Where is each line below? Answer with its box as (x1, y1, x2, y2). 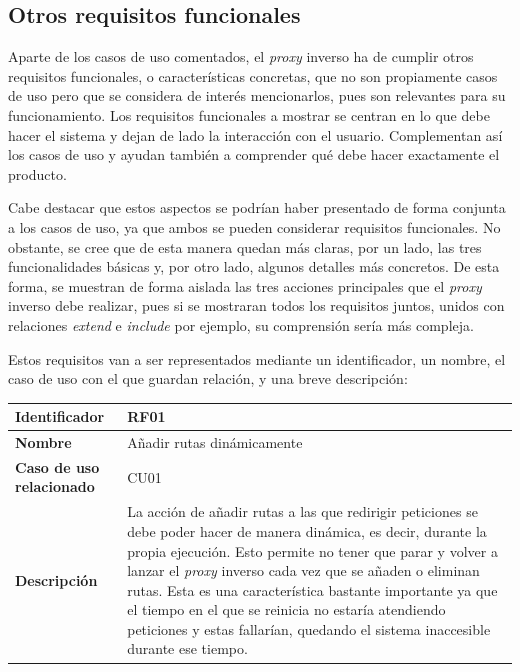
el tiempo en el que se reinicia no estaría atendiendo (127, 599, 446, 620)
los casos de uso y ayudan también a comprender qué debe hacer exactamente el (8, 144, 500, 165)
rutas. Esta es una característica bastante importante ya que (127, 579, 498, 600)
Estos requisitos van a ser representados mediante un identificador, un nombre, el (8, 348, 506, 369)
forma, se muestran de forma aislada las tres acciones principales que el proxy (8, 275, 482, 296)
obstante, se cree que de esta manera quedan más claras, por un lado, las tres (8, 236, 482, 257)
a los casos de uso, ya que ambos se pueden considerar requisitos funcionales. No (8, 216, 501, 237)
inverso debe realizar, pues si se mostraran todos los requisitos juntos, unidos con (8, 295, 505, 316)
